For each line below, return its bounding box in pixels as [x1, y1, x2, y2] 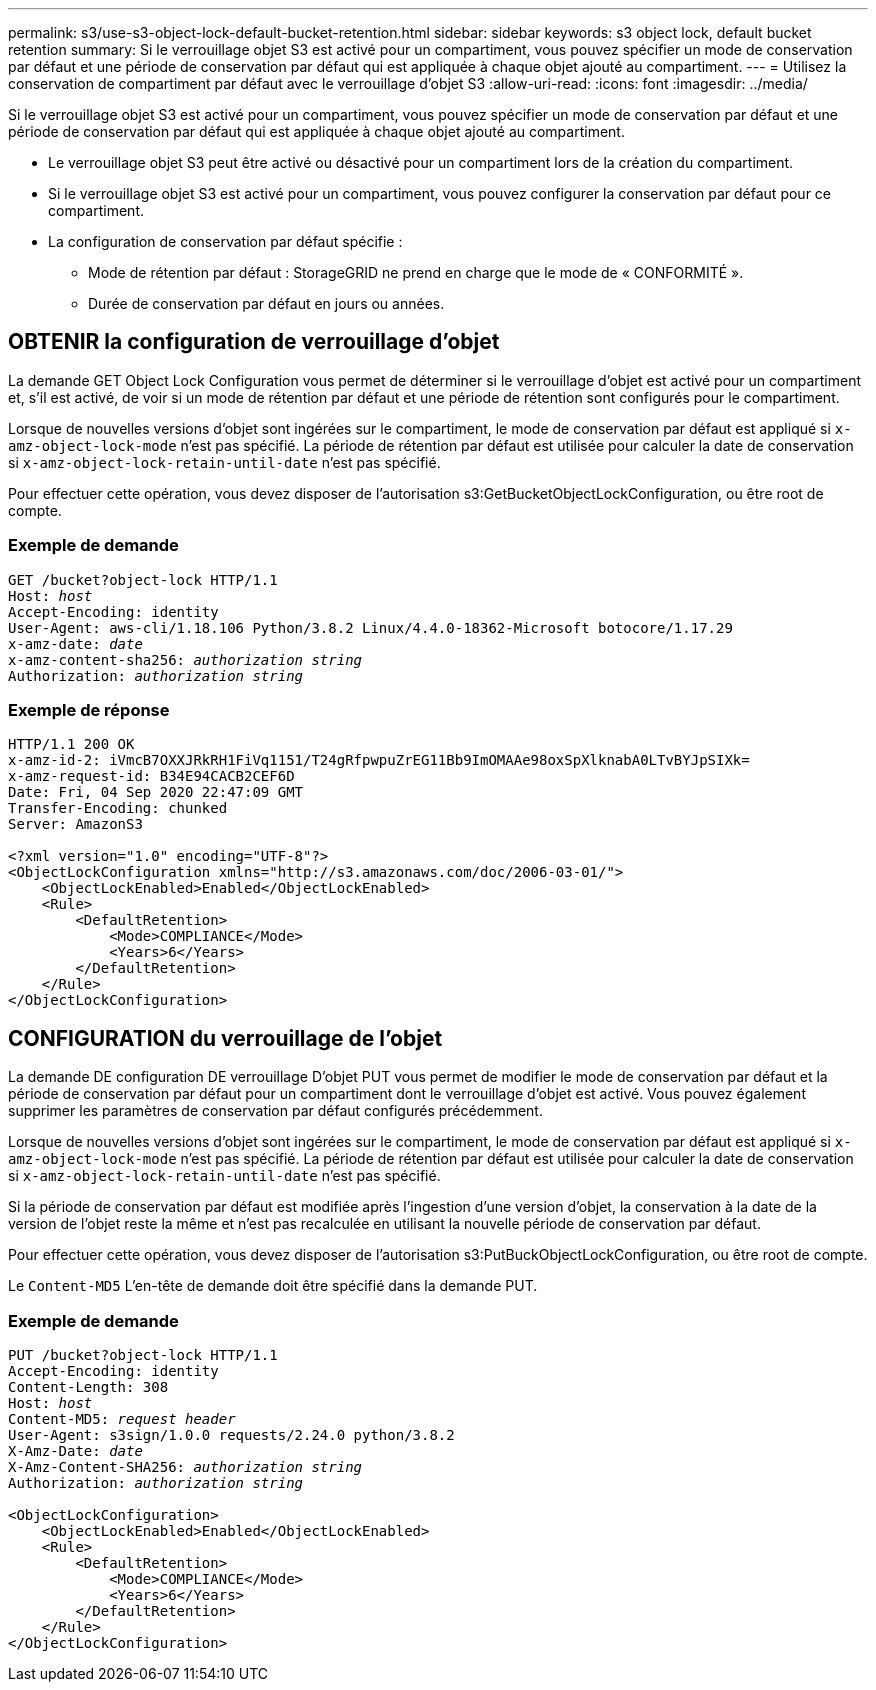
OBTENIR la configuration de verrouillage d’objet [8, 329, 500, 355]
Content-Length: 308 [8, 1378, 169, 1395]
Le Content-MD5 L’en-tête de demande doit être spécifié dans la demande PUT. [8, 1277, 538, 1295]
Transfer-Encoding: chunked [8, 800, 228, 817]
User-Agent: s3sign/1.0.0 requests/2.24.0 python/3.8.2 [8, 1426, 455, 1443]
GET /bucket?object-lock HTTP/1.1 [8, 571, 278, 588]
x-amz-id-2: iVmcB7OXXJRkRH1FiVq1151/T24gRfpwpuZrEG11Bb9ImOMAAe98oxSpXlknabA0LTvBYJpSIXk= [8, 752, 750, 769]
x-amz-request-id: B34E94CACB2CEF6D [8, 768, 295, 785]
